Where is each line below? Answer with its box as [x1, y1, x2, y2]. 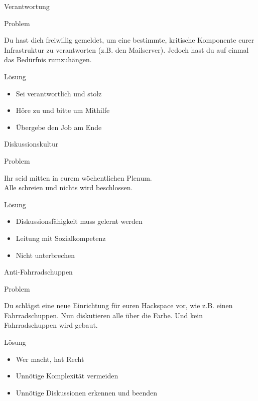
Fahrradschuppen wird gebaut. [4, 320, 98, 330]
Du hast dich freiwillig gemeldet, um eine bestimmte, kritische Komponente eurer [4, 35, 254, 45]
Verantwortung [4, 1, 50, 11]
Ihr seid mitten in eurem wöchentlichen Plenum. [4, 172, 152, 183]
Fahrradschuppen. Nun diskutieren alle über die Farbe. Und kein [4, 310, 203, 320]
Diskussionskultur [4, 139, 59, 149]
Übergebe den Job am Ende [16, 121, 102, 132]
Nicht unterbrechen [16, 249, 75, 260]
